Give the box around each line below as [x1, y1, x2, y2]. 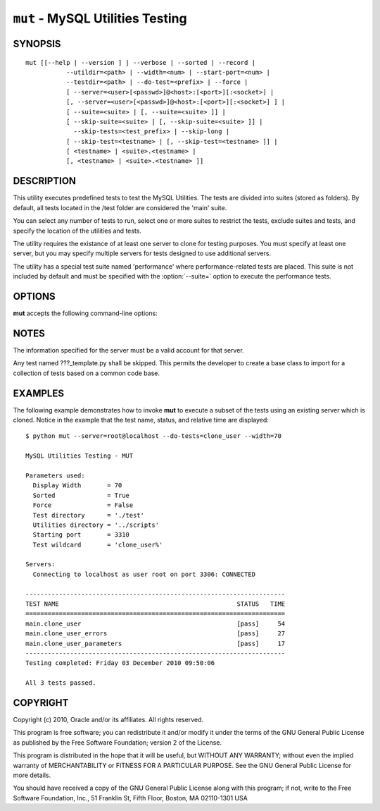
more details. [13, 771, 51, 779]
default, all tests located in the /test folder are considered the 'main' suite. [13, 203, 227, 212]
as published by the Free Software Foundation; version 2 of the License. [13, 738, 222, 747]
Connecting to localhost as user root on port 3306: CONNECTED [32, 570, 256, 578]
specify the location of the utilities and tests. [13, 226, 142, 235]
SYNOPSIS [13, 37, 61, 49]
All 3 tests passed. [25, 679, 96, 687]
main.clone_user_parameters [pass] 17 [25, 639, 286, 647]
